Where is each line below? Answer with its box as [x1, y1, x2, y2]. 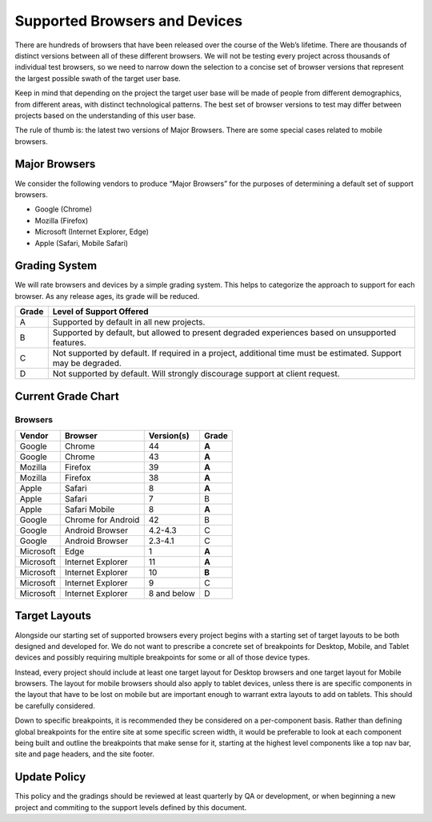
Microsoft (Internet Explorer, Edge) [34, 227, 150, 236]
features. [52, 337, 87, 349]
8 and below [148, 587, 195, 598]
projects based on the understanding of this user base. [14, 111, 196, 120]
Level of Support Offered [52, 306, 149, 317]
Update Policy [14, 770, 86, 784]
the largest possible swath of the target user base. [14, 73, 182, 83]
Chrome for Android [64, 514, 140, 525]
